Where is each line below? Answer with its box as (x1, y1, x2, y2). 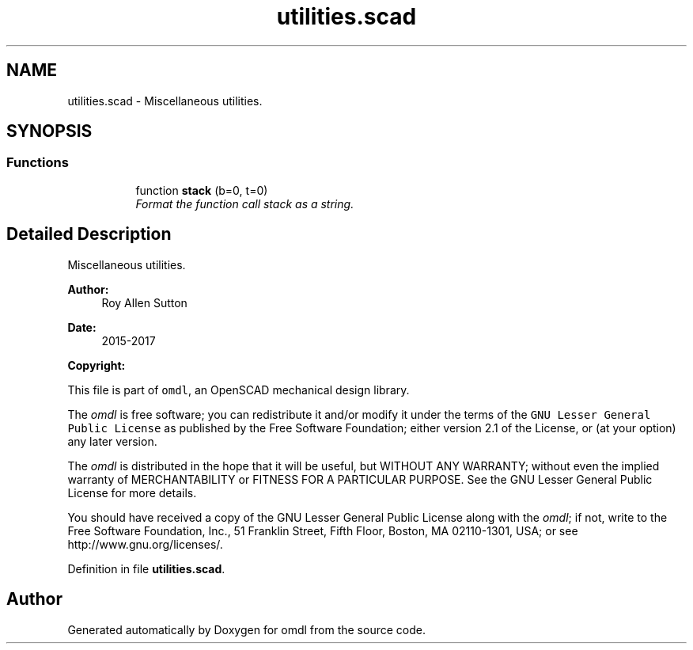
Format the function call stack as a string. (135, 196, 354, 211)
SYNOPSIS (6, 121, 93, 142)
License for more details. (67, 485, 197, 500)
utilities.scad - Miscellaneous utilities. (67, 93, 263, 108)
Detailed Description (6, 224, 172, 245)
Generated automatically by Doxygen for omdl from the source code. (67, 622, 426, 637)
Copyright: (67, 358, 126, 372)
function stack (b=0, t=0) (135, 183, 268, 197)
